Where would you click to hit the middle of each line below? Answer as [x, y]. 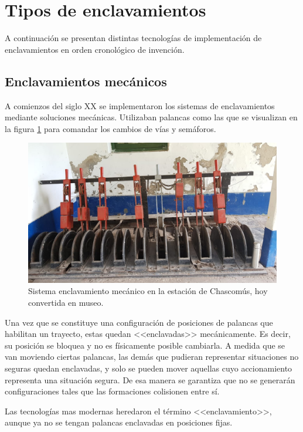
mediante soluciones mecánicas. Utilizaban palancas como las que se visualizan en [151, 117]
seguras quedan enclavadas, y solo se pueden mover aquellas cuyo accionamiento [149, 368]
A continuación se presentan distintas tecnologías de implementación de [133, 38]
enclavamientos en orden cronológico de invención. [95, 49]
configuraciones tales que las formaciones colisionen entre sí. [112, 391]
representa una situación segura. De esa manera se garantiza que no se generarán [150, 379]
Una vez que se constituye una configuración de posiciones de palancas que [139, 322]
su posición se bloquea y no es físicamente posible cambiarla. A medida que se [145, 345]
